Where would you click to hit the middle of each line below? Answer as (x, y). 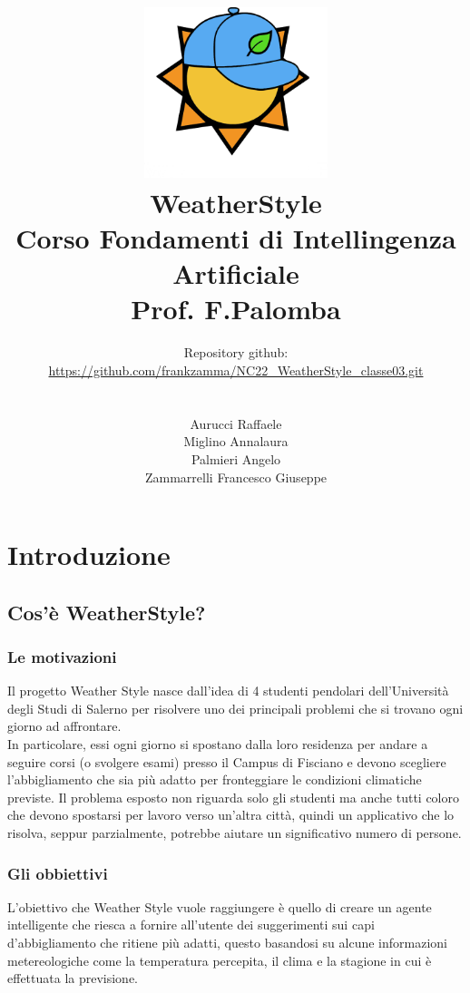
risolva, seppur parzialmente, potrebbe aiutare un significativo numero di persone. (235, 833)
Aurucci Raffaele (236, 423)
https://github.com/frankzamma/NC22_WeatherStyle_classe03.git (236, 370)
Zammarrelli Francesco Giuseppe (236, 477)
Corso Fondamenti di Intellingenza (236, 238)
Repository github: (236, 352)
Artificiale (236, 273)
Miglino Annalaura (236, 441)
